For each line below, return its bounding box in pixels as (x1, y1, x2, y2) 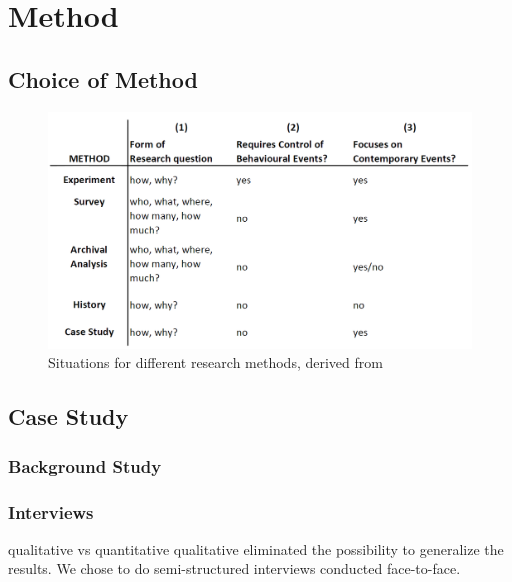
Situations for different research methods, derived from (48, 352, 383, 373)
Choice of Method (8, 63, 198, 94)
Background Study (8, 453, 162, 478)
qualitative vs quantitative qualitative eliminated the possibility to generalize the (8, 538, 504, 559)
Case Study (8, 401, 129, 432)
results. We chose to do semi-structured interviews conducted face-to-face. (8, 558, 461, 579)
